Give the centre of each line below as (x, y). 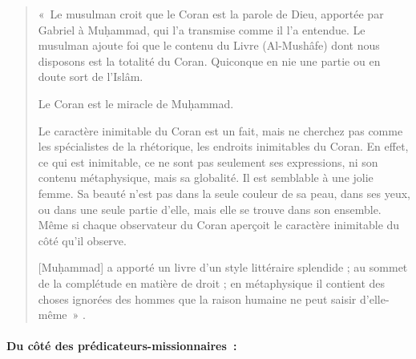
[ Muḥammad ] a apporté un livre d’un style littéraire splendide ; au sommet (223, 267)
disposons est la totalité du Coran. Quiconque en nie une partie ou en (209, 61)
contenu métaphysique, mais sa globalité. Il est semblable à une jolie (206, 177)
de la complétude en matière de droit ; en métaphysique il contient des (212, 282)
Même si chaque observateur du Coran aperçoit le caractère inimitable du (219, 225)
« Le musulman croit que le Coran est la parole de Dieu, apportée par (211, 14)
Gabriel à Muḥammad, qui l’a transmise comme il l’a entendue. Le (202, 29)
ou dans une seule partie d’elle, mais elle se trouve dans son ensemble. (210, 209)
